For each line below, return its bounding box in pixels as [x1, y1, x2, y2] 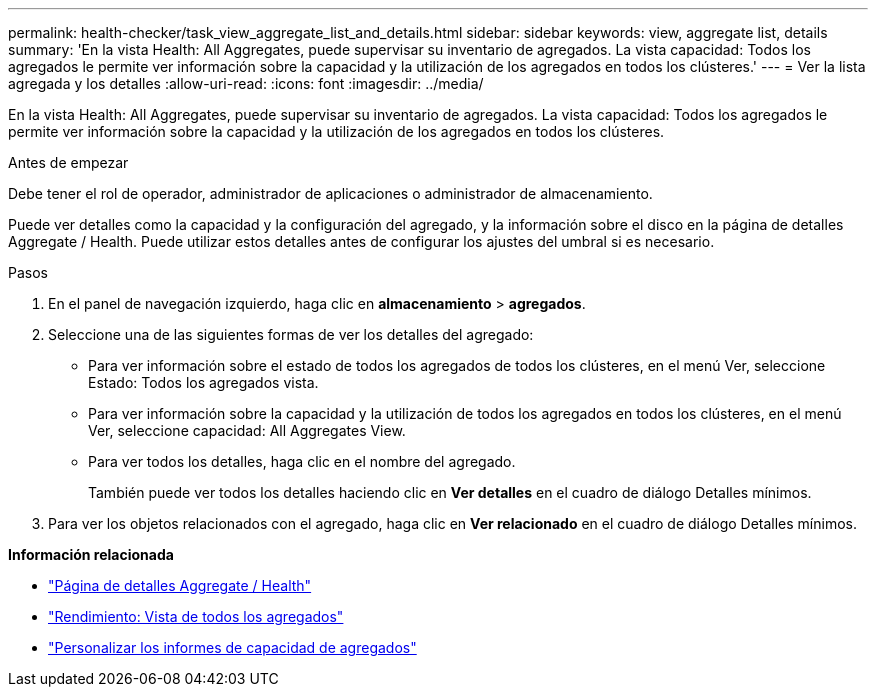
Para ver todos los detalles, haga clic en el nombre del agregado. [88, 453, 516, 470]
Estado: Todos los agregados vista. [88, 374, 319, 391]
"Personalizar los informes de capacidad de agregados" [48, 639, 417, 656]
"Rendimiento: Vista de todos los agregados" [48, 608, 344, 625]
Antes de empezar [8, 154, 129, 171]
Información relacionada [8, 546, 174, 563]
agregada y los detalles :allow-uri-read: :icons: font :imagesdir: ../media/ [8, 75, 484, 92]
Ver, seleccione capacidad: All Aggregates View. [88, 422, 406, 439]
